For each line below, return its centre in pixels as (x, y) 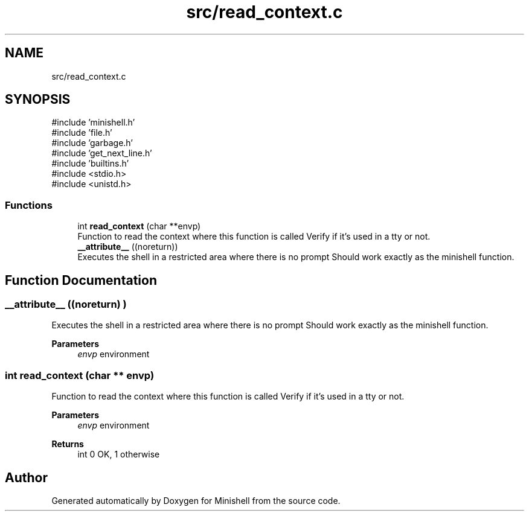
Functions (29, 205)
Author (26, 477)
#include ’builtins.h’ (90, 164)
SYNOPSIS (38, 100)
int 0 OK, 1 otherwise (119, 454)
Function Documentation (81, 280)
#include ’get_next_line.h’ (102, 153)
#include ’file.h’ (82, 133)
